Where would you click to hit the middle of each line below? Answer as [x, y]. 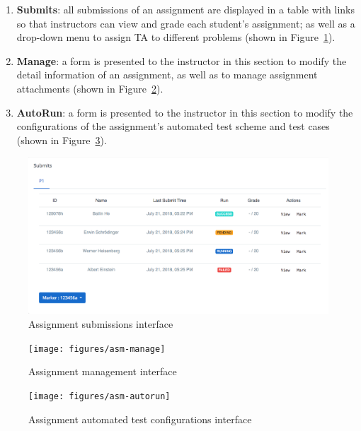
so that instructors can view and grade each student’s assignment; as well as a [186, 23]
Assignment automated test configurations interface [140, 419]
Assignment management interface [103, 371]
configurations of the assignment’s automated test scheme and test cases [173, 126]
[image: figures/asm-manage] [97, 349]
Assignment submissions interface [101, 324]
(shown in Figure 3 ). [62, 140]
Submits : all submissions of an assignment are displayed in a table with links [186, 9]
